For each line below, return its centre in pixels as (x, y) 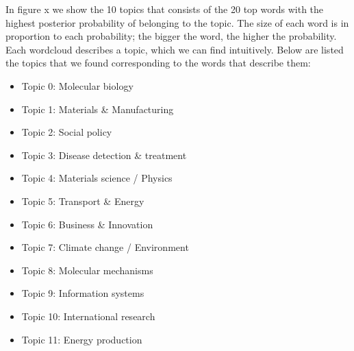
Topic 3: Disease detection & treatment (104, 155)
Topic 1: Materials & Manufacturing (98, 109)
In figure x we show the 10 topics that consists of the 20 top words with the (165, 9)
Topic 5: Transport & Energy (83, 201)
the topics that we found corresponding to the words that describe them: (158, 63)
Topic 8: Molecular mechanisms (87, 270)
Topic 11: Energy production (82, 339)
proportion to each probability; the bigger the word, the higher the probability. (171, 36)
